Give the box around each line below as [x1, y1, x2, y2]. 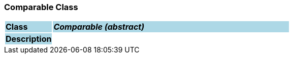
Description [6, 34, 52, 44]
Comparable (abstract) [53, 22, 145, 32]
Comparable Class [4, 2, 78, 12]
